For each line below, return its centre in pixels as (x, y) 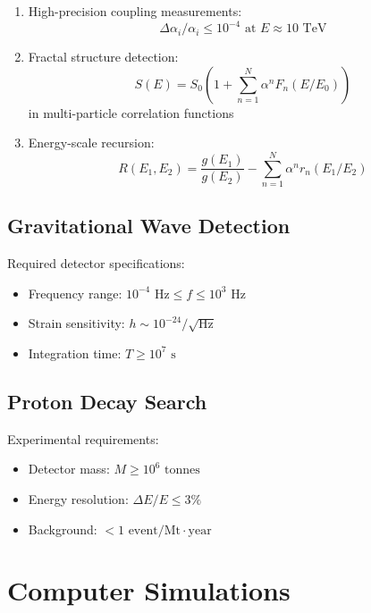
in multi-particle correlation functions (131, 112)
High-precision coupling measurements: (135, 11)
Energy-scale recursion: (91, 143)
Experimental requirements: (83, 438)
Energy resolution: (78, 498)
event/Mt (154, 530)
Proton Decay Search (107, 401)
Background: (63, 529)
